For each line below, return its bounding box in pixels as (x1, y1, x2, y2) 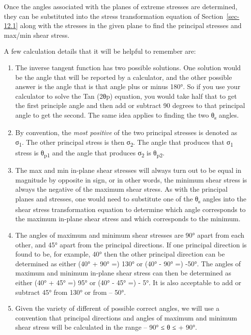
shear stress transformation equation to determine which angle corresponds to (15, 204, 246, 214)
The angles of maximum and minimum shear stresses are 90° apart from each (15, 230, 245, 240)
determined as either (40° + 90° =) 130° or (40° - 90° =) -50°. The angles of (15, 258, 241, 268)
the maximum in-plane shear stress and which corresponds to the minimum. (15, 213, 241, 224)
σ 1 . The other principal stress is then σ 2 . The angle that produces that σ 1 (15, 137, 234, 148)
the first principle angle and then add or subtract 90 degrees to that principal (15, 100, 245, 110)
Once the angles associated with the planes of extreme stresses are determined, (4, 1, 237, 11)
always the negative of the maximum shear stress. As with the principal (15, 184, 228, 194)
